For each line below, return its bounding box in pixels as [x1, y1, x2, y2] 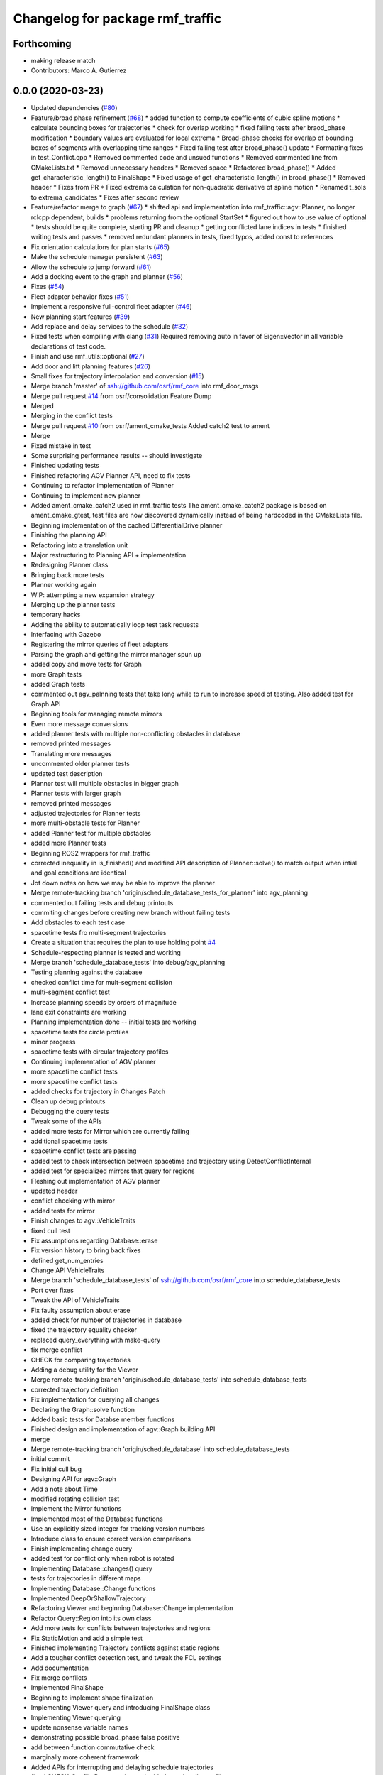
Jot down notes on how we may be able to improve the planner [30, 878, 216, 887]
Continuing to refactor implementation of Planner [30, 481, 174, 490]
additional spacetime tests [30, 1137, 108, 1145]
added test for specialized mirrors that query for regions [30, 1167, 195, 1175]
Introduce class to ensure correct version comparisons [30, 1534, 191, 1543]
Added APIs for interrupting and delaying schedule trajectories [30, 1763, 214, 1771]
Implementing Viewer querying [30, 1713, 121, 1722]
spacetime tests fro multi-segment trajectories [30, 928, 167, 936]
